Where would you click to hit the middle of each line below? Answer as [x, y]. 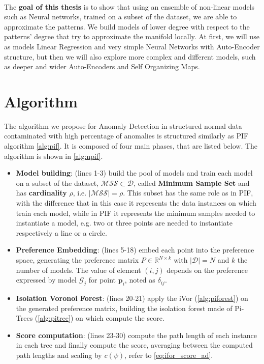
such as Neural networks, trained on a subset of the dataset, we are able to [121, 17]
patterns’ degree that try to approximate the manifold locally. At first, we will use [132, 36]
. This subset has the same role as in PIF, [188, 193]
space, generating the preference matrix [77, 260]
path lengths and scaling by [59, 355]
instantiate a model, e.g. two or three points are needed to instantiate [124, 223]
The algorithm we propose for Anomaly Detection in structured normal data [123, 125]
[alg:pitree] [54, 318]
